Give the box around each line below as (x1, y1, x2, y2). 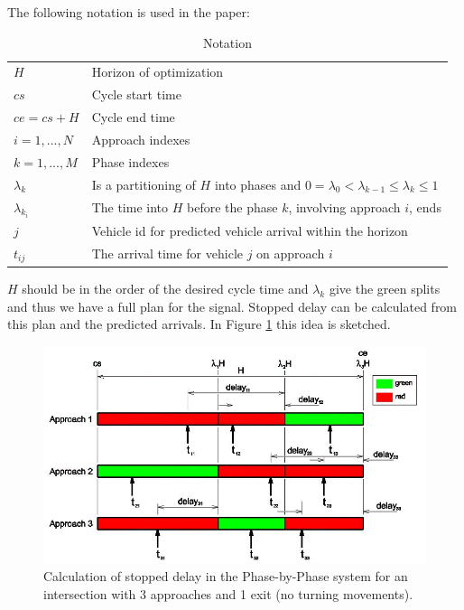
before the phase (187, 198, 278, 217)
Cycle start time (91, 85, 181, 104)
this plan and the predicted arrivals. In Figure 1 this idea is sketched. (7, 314, 391, 333)
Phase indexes (91, 152, 170, 171)
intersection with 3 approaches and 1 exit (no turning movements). (43, 584, 413, 603)
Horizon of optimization (91, 62, 224, 81)
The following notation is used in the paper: (7, 3, 250, 21)
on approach (256, 244, 325, 263)
